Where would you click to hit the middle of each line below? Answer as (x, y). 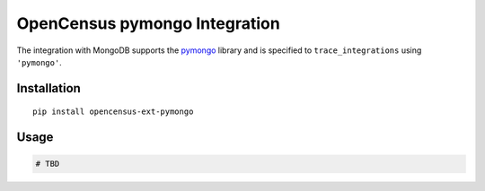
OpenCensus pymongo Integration (148, 23)
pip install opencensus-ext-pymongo (113, 112)
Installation (48, 88)
